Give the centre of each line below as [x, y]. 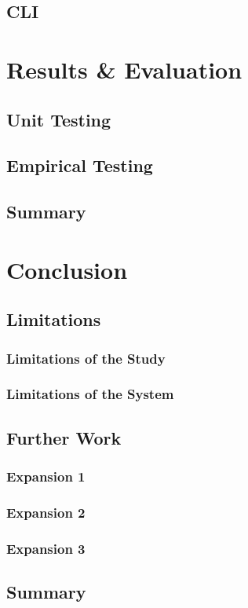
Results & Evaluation [124, 69]
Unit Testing [59, 119]
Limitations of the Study [86, 358]
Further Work [64, 437]
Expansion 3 [46, 548]
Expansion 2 [46, 512]
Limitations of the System [90, 394]
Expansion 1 [46, 476]
